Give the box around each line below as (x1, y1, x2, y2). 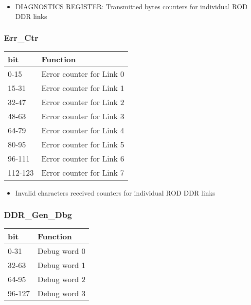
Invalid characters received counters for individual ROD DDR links (15, 188, 215, 198)
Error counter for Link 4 (41, 125, 125, 136)
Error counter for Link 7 (41, 167, 125, 179)
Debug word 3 (37, 287, 86, 299)
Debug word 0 (37, 245, 86, 257)
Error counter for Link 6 (41, 153, 125, 164)
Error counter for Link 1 (41, 82, 125, 94)
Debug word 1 (37, 259, 86, 271)
